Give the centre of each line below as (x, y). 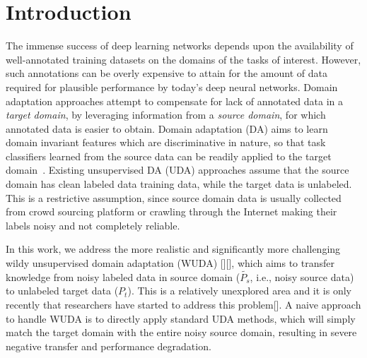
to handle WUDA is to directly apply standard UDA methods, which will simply (181, 318)
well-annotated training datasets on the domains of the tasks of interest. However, (183, 59)
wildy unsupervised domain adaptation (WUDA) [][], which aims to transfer (170, 263)
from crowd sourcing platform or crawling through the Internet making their (171, 211)
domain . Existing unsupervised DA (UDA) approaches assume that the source (177, 170)
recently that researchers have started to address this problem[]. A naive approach (183, 305)
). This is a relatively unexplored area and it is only (239, 291)
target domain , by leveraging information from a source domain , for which (166, 115)
